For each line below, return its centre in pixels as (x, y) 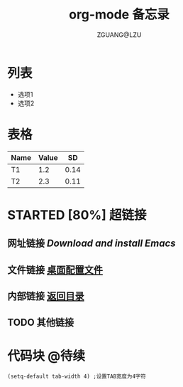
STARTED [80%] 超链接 (77, 215)
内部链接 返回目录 (46, 296)
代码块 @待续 (46, 356)
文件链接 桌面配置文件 (55, 270)
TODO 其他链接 (41, 323)
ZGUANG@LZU (119, 35)
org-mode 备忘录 (119, 15)
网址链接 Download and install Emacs (91, 244)
